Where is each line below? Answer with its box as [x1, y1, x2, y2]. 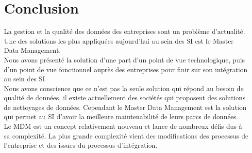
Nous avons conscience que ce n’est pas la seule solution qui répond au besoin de [4, 83, 244, 93]
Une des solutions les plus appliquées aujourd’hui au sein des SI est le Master [4, 35, 234, 46]
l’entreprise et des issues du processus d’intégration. [4, 140, 158, 150]
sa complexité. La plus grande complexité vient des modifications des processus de [4, 130, 249, 140]
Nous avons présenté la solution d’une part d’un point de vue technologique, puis [4, 54, 245, 64]
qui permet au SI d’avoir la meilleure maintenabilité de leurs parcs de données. [4, 111, 238, 122]
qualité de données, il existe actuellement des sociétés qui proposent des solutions [4, 92, 246, 103]
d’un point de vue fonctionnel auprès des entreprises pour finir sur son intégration [4, 64, 248, 74]
